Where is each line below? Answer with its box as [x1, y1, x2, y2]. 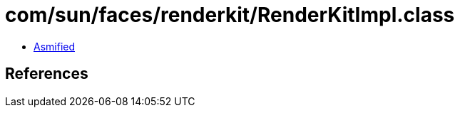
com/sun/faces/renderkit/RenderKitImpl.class [5, 3, 455, 27]
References [5, 65, 88, 83]
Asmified [34, 40, 76, 53]
